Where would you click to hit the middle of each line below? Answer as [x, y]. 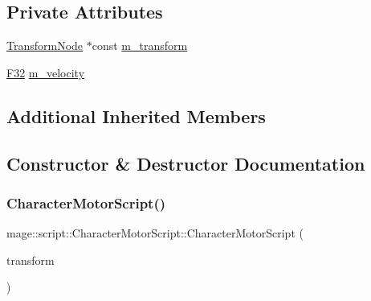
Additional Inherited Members [136, 115]
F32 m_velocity [46, 72]
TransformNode [45, 45]
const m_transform [140, 45]
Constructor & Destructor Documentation [186, 163]
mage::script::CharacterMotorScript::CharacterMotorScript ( [155, 233]
